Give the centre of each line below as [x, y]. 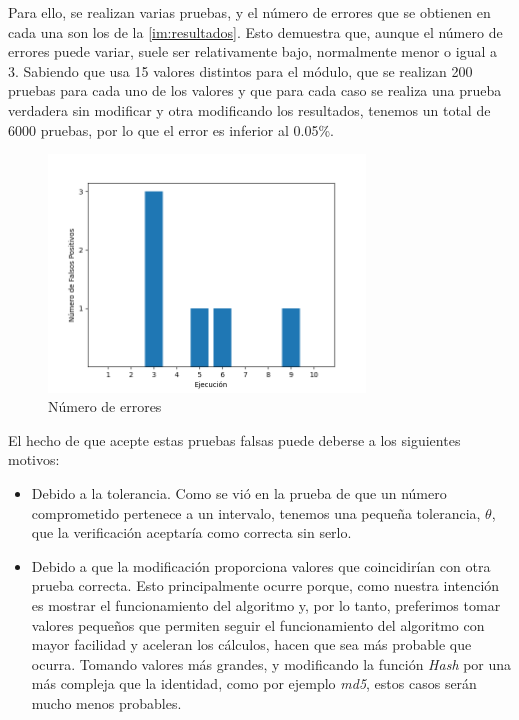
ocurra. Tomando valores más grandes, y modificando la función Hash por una [271, 663]
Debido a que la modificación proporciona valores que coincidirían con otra [261, 565]
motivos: [34, 459]
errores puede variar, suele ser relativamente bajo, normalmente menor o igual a [252, 51]
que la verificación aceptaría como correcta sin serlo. [191, 532]
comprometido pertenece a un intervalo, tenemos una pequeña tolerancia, [256, 512]
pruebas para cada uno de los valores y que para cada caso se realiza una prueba [255, 90]
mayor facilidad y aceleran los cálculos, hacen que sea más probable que [251, 644]
